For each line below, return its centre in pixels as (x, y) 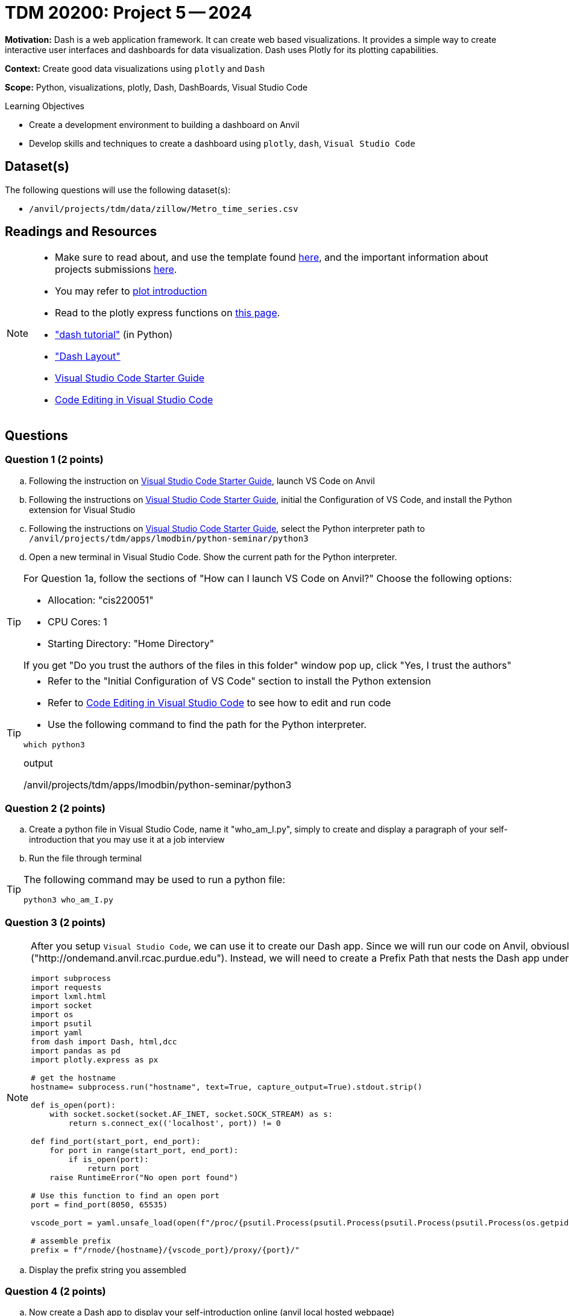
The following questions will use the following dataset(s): (118, 190)
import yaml (57, 1033)
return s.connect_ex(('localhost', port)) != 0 (174, 1123)
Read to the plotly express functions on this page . (168, 313)
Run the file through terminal (86, 858)
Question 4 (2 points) (55, 1291)
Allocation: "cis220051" (101, 600)
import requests (66, 988)
